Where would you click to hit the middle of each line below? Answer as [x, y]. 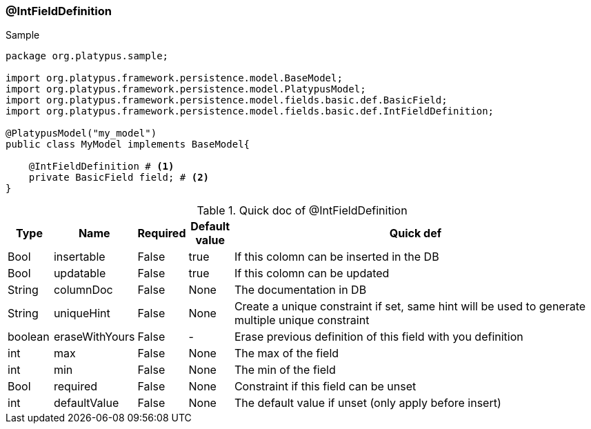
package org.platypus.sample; [87, 56]
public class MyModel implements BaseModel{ [128, 144]
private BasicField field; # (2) [119, 178]
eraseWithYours [94, 337]
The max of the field [287, 353]
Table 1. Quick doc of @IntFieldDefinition [302, 211]
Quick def [415, 233]
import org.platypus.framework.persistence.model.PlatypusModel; [186, 89]
